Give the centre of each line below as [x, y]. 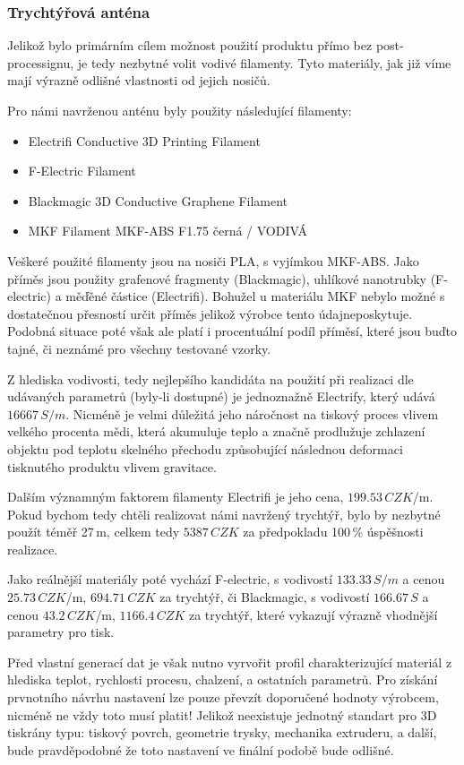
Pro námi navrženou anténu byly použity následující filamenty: [180, 110]
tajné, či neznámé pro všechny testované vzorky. [139, 348]
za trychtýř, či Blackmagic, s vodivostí [265, 597]
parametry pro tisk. [61, 632]
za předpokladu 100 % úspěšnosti [333, 532]
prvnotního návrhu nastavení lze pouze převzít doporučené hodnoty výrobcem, [223, 697]
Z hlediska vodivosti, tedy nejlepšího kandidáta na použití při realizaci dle [211, 378]
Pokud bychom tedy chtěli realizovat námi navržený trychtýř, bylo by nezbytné [224, 514]
